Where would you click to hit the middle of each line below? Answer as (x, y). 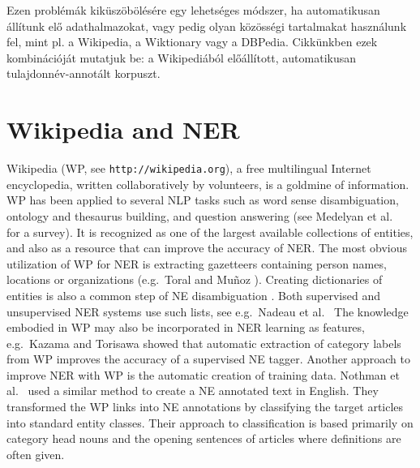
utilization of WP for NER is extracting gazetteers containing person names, (197, 263)
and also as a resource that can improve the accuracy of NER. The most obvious (207, 248)
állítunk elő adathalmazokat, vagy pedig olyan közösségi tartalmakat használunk (207, 26)
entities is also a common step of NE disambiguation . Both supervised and (194, 295)
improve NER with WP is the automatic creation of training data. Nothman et (203, 374)
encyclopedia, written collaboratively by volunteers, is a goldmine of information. (208, 184)
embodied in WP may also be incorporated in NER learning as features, (186, 327)
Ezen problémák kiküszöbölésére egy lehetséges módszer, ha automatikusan (193, 10)
